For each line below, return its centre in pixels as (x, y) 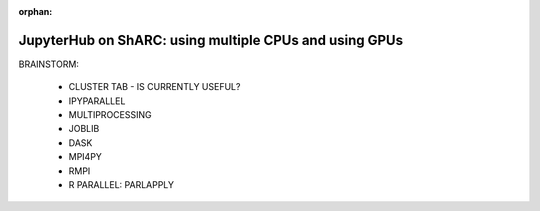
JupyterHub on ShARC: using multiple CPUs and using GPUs (211, 40)
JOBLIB (84, 129)
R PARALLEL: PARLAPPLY (121, 185)
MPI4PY (85, 157)
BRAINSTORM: (49, 64)
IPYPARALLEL (97, 101)
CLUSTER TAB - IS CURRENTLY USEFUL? (154, 87)
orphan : (35, 11)
